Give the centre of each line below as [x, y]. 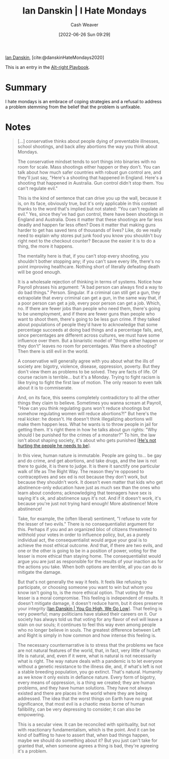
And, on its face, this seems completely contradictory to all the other [88, 397]
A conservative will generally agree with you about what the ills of [86, 361]
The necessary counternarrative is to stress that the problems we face [90, 645]
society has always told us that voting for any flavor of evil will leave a [90, 619]
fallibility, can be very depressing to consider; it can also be [79, 709]
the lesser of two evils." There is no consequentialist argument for [86, 524]
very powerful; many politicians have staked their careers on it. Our [87, 614]
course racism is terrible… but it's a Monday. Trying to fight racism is [89, 377]
